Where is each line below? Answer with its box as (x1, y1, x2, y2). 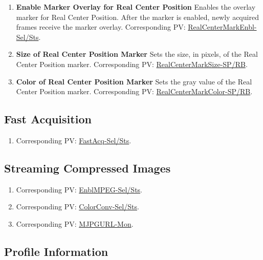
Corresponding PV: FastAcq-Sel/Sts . (16, 135, 131, 145)
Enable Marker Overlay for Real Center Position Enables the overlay (16, 2, 256, 12)
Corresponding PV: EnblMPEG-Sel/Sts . (16, 184, 143, 194)
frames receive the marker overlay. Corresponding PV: (16, 21, 186, 32)
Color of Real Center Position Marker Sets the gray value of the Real (16, 76, 252, 86)
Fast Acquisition (4, 111, 92, 127)
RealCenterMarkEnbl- (188, 21, 257, 32)
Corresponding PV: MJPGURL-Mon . (16, 218, 134, 229)
